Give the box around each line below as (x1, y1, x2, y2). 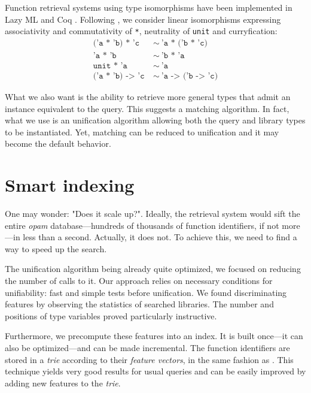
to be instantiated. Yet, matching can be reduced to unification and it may (5, 125, 279, 138)
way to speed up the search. (5, 242, 107, 255)
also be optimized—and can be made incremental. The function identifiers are (5, 341, 290, 353)
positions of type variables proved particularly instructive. (5, 309, 217, 322)
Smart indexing (5, 173, 135, 197)
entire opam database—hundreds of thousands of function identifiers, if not (5, 219, 279, 231)
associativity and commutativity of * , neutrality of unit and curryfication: (5, 25, 278, 37)
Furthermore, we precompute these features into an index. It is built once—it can (5, 329, 303, 342)
